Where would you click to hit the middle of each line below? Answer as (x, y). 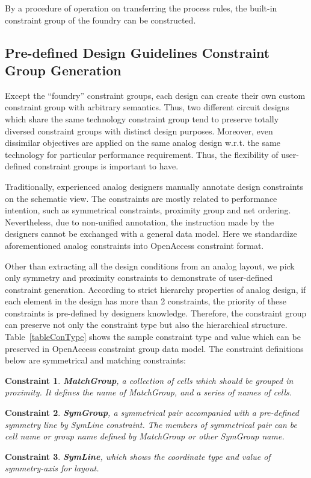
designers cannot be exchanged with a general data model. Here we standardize (151, 234)
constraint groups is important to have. (106, 166)
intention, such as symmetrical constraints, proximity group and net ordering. (148, 210)
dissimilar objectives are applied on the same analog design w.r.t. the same (143, 143)
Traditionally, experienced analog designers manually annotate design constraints (154, 186)
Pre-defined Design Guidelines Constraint (137, 52)
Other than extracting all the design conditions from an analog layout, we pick (150, 266)
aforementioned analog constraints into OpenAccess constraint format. (134, 245)
